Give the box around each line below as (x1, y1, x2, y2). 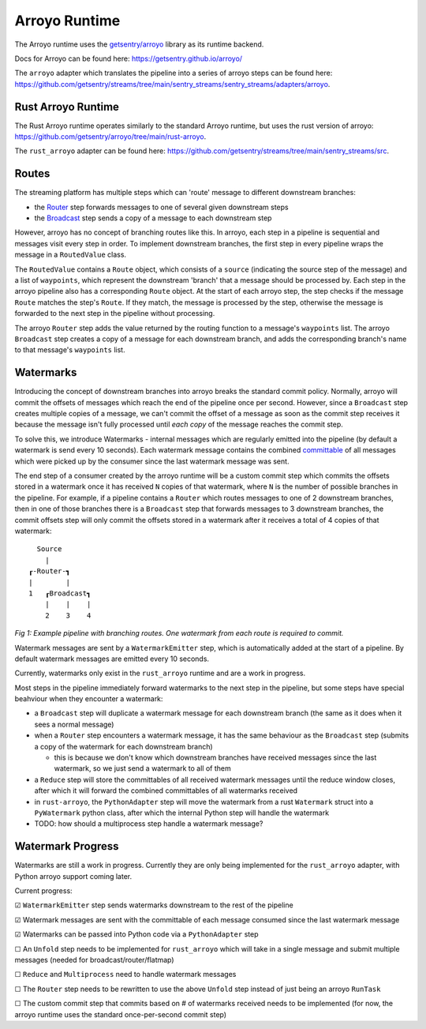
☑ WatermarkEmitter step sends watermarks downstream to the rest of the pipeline (14, 900, 293, 910)
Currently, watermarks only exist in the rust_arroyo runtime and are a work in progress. (14, 668, 306, 678)
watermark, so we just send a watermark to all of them (54, 764, 232, 773)
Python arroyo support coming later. (14, 871, 133, 881)
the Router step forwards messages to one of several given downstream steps (34, 202, 289, 212)
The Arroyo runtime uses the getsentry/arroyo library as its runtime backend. (14, 39, 264, 49)
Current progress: (14, 886, 73, 896)
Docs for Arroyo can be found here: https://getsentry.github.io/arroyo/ (14, 54, 243, 63)
